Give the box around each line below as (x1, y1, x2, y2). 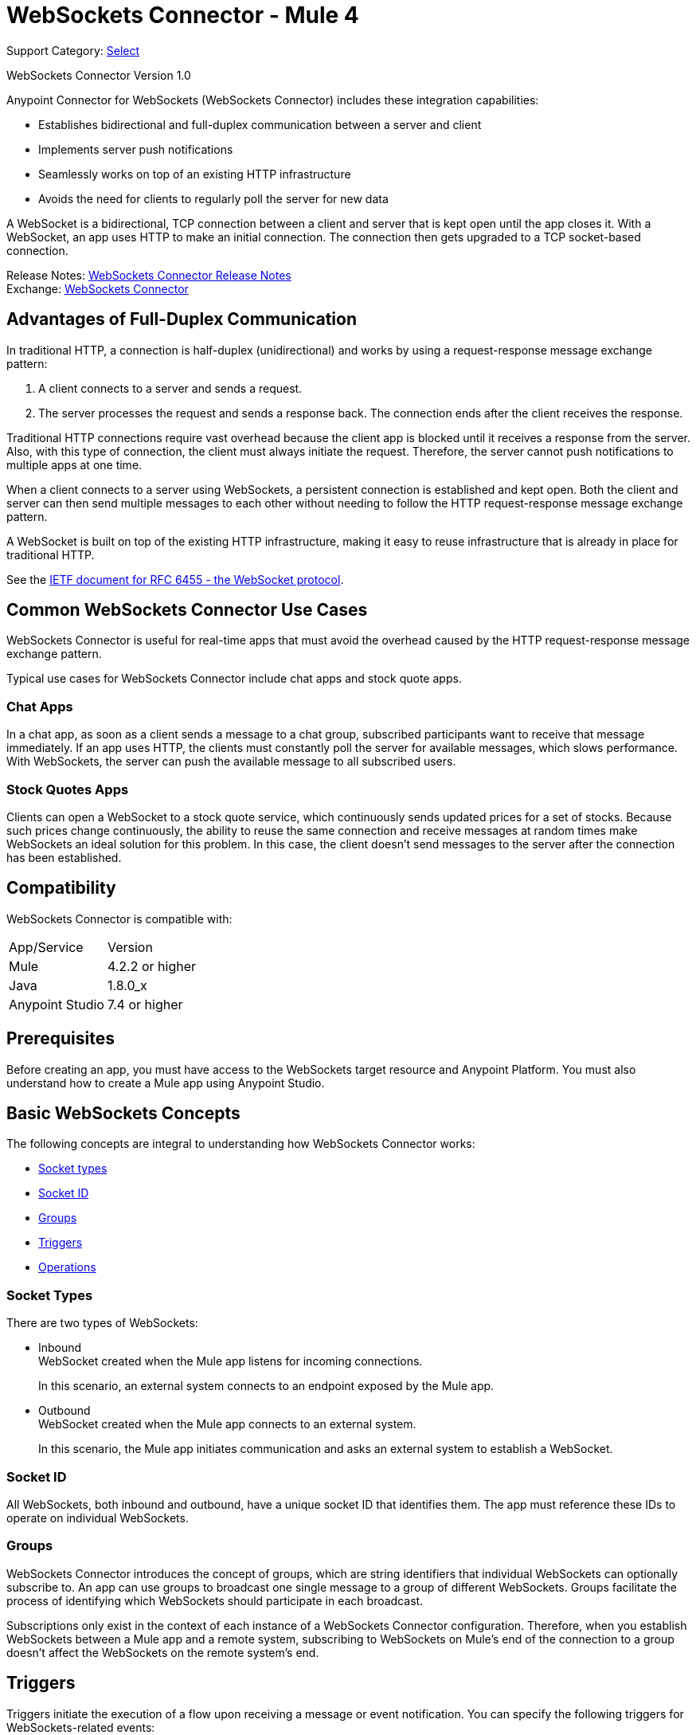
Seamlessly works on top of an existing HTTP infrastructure (38, 166, 351, 181)
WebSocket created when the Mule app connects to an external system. (38, 1417, 416, 1431)
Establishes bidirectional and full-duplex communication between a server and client (38, 117, 482, 131)
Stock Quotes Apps (6, 781, 129, 797)
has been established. (6, 850, 122, 864)
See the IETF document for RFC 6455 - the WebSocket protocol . (6, 572, 344, 586)
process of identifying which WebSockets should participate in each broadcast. (6, 1593, 424, 1608)
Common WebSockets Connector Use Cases (6, 600, 368, 621)
